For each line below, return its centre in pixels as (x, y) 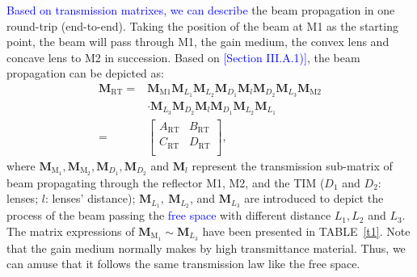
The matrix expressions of (71, 231)
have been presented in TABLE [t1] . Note (306, 231)
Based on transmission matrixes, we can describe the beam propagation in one (201, 10)
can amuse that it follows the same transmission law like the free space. (183, 264)
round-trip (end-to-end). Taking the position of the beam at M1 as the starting (202, 25)
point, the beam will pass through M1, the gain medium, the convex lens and (198, 42)
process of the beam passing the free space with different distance (169, 215)
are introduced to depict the (314, 198)
